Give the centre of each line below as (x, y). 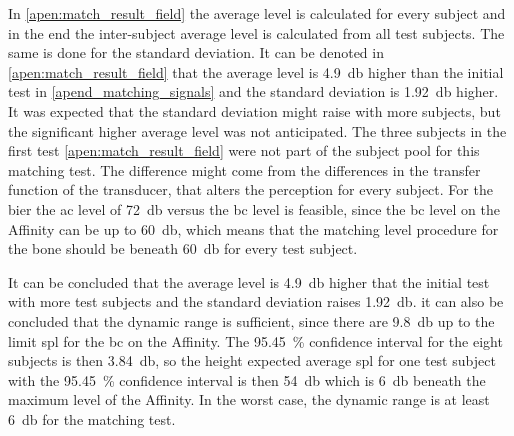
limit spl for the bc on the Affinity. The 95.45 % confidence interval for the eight (255, 340)
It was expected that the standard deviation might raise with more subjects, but (254, 110)
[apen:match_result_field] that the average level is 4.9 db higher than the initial (256, 71)
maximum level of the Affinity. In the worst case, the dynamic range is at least (249, 399)
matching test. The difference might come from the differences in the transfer (244, 169)
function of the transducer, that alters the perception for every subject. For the (250, 189)
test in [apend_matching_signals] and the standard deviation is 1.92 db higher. (253, 91)
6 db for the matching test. (92, 418)
